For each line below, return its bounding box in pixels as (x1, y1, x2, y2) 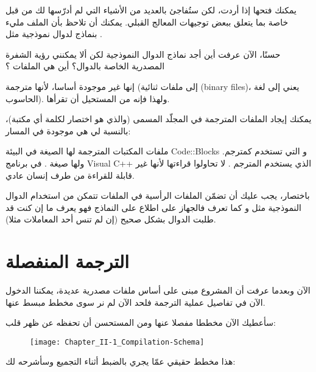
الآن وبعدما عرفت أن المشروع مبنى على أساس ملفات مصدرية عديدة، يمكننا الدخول (5, 284, 311, 297)
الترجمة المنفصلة (5, 249, 130, 274)
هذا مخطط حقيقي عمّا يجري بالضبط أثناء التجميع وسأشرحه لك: (5, 355, 236, 368)
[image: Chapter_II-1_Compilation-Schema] (30, 337, 205, 346)
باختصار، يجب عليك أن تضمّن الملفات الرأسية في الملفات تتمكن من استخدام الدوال (5, 189, 310, 202)
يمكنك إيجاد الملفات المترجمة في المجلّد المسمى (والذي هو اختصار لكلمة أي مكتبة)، (5, 112, 312, 125)
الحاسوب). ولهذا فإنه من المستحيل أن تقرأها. (5, 92, 170, 105)
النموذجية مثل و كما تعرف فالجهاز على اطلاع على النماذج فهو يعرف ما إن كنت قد (5, 201, 301, 213)
